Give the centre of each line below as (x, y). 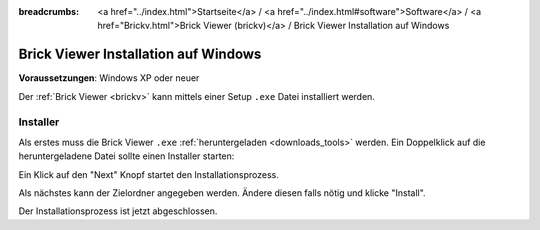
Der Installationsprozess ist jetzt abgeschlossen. (118, 211)
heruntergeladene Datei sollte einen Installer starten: (126, 156)
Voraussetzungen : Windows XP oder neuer (109, 78)
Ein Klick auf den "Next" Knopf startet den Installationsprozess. (149, 174)
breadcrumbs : (49, 11)
